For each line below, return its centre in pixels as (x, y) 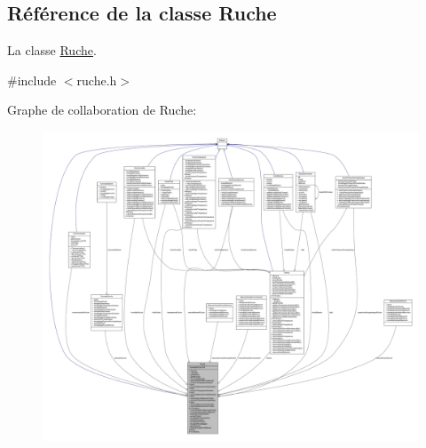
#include (32, 80)
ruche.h (97, 80)
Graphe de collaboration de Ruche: (102, 110)
